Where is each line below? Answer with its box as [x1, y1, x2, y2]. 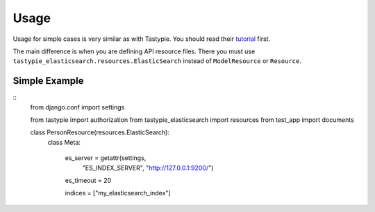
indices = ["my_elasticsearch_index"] [65, 189, 171, 197]
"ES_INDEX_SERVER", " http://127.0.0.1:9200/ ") [82, 164, 214, 172]
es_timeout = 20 [65, 176, 112, 184]
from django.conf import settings [30, 103, 125, 111]
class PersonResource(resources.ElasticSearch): [30, 128, 170, 136]
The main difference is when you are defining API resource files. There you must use [12, 47, 256, 55]
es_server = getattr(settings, [65, 154, 147, 162]
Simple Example [12, 75, 84, 87]
